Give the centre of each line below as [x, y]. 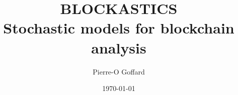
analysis [119, 47]
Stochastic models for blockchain [119, 28]
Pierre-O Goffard [119, 71]
